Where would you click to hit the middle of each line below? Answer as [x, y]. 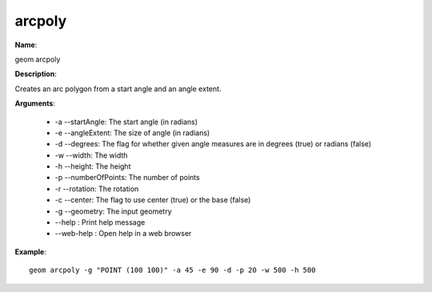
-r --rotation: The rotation [97, 189]
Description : [36, 74]
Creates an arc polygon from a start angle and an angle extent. [118, 89]
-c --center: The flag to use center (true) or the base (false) [153, 200]
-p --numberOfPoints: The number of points [127, 178]
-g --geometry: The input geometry [113, 211]
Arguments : [35, 103]
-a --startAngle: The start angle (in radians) [126, 122]
